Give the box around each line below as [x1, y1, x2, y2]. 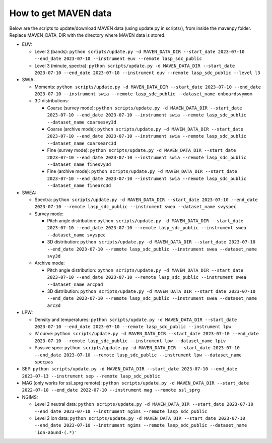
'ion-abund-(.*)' [34, 429, 78, 435]
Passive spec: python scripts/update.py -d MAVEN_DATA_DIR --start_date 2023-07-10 [34, 345, 240, 351]
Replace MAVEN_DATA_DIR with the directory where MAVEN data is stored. [9, 32, 166, 38]
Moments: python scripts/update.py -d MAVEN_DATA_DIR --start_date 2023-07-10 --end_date [34, 84, 261, 90]
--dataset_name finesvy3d [47, 161, 111, 167]
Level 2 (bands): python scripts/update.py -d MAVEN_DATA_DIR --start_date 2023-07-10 [34, 48, 245, 54]
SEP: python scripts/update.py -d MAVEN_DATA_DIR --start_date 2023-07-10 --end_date [22, 366, 238, 372]
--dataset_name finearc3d [47, 183, 111, 188]
